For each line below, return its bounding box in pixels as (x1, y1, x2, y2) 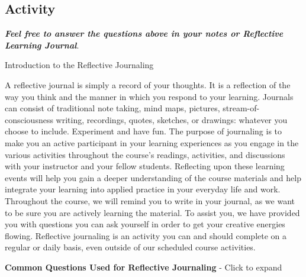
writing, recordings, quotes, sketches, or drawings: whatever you (56, 113, 288, 125)
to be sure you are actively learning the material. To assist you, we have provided (5, 206, 300, 218)
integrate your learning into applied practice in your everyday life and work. (5, 183, 281, 195)
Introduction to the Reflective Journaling (5, 59, 154, 71)
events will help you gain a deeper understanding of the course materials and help (5, 171, 301, 183)
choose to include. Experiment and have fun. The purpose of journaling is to (5, 125, 282, 137)
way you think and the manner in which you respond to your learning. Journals (5, 90, 294, 102)
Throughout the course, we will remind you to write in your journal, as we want (5, 194, 295, 207)
